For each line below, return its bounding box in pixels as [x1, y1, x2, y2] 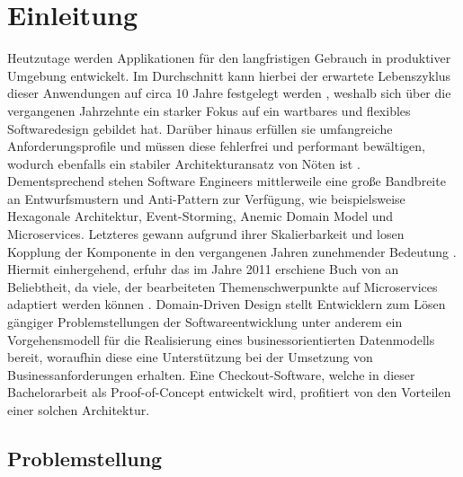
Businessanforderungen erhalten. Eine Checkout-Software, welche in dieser [7, 365, 415, 384]
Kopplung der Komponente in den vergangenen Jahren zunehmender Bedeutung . [7, 242, 457, 261]
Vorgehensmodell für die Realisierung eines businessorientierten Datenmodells [7, 330, 435, 349]
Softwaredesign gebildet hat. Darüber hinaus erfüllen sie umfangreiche [7, 119, 393, 137]
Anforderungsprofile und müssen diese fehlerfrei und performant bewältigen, [7, 137, 425, 155]
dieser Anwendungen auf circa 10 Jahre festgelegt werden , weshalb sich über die [7, 84, 451, 102]
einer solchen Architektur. [7, 401, 150, 419]
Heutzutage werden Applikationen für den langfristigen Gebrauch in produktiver [7, 49, 451, 67]
